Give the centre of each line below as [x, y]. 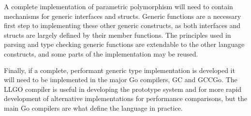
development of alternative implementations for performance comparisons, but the [125, 98]
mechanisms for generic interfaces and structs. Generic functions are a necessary [123, 16]
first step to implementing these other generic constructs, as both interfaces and [122, 25]
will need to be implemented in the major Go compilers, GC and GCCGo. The [121, 80]
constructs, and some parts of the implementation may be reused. [101, 53]
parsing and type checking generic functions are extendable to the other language [124, 44]
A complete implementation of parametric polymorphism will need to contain [118, 6]
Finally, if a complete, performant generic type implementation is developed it [119, 70]
